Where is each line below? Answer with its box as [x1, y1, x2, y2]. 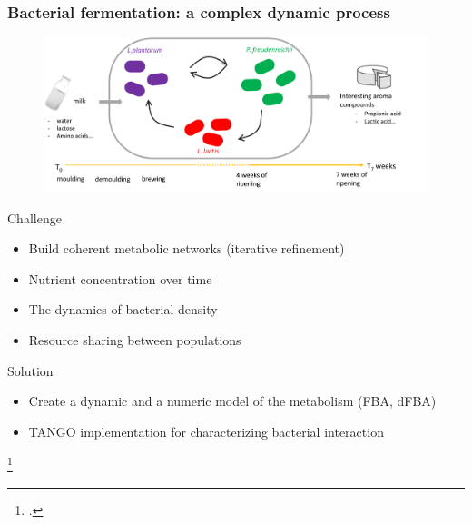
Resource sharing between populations [28, 330, 241, 349]
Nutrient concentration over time [28, 269, 212, 288]
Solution [7, 361, 54, 380]
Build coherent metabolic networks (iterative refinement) [28, 239, 345, 258]
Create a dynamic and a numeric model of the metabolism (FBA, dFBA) [28, 391, 437, 410]
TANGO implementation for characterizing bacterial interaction [28, 421, 384, 440]
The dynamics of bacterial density [28, 300, 218, 319]
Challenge [7, 208, 62, 227]
